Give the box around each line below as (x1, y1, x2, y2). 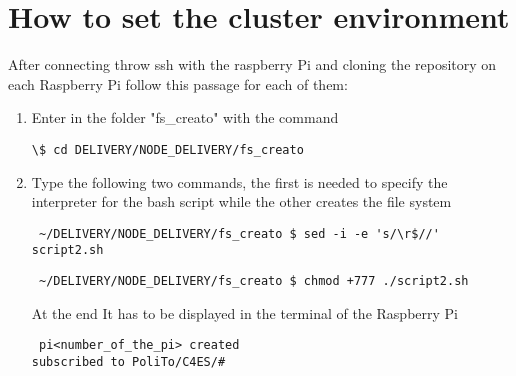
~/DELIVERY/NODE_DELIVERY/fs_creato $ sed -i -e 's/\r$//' (38, 226, 440, 241)
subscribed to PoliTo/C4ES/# (31, 354, 226, 369)
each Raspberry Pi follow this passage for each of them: (8, 73, 348, 94)
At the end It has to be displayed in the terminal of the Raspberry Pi (31, 302, 458, 323)
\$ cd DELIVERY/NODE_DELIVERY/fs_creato (31, 142, 304, 157)
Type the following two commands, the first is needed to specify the (31, 171, 448, 192)
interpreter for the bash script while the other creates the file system (31, 191, 452, 212)
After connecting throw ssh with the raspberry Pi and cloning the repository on (8, 54, 497, 75)
